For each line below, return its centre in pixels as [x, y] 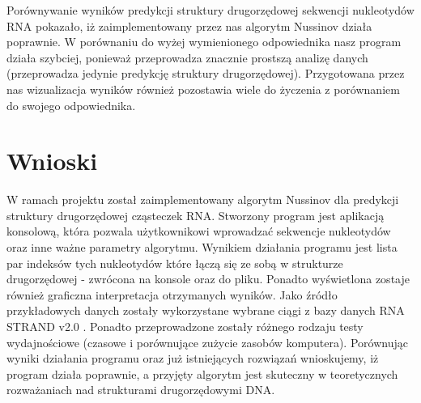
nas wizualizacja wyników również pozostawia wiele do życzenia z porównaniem [203, 89]
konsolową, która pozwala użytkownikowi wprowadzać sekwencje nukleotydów [199, 231]
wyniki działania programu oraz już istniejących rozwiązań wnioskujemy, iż [193, 358]
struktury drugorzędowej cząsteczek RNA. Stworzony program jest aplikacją [196, 215]
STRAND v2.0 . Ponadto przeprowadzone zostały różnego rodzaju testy [185, 327]
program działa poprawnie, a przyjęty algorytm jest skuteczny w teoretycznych [202, 373]
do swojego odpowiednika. [71, 105]
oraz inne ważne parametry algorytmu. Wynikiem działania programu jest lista [202, 247]
